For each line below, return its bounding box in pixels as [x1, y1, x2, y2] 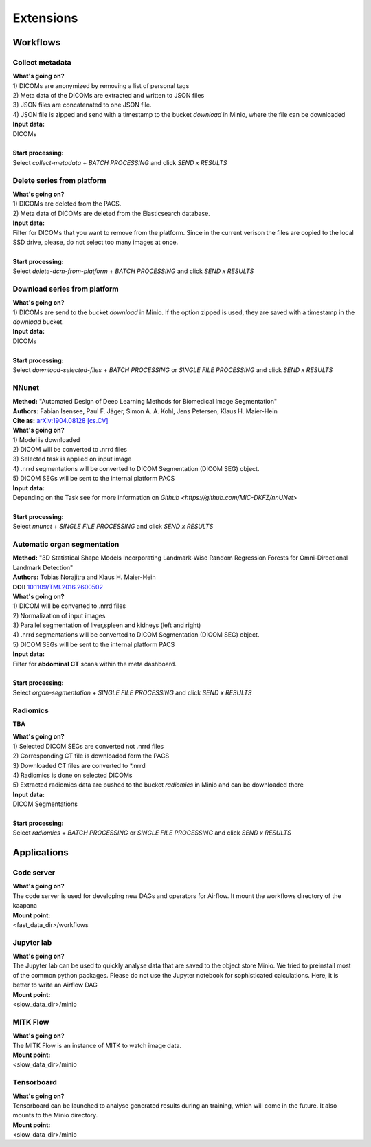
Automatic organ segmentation [12, 539, 120, 549]
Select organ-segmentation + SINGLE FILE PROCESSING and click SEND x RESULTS [12, 688, 252, 697]
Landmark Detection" [12, 563, 74, 571]
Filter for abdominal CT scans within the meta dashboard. [12, 659, 177, 668]
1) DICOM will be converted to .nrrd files [12, 602, 126, 610]
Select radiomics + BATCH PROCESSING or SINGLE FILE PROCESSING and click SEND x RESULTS [12, 829, 292, 837]
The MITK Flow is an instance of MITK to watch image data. [12, 1041, 182, 1049]
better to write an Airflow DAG [12, 981, 98, 990]
